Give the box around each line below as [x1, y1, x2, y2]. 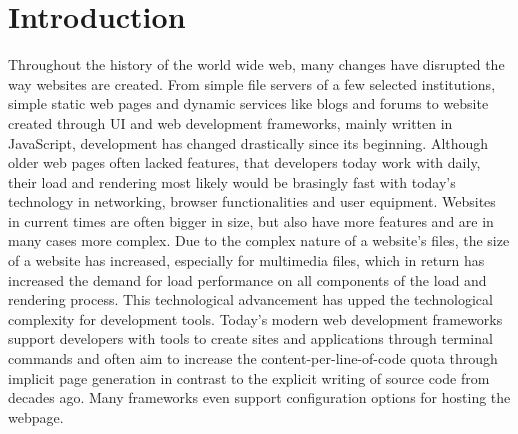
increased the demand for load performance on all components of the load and [8, 269, 487, 290]
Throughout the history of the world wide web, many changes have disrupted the [8, 54, 505, 75]
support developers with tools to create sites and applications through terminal [8, 328, 493, 349]
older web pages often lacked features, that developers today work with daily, [8, 152, 481, 173]
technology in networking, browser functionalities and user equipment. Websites [8, 191, 496, 212]
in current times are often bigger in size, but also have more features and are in [8, 210, 494, 231]
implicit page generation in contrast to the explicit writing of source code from [8, 367, 490, 388]
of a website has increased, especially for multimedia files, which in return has [8, 250, 485, 271]
